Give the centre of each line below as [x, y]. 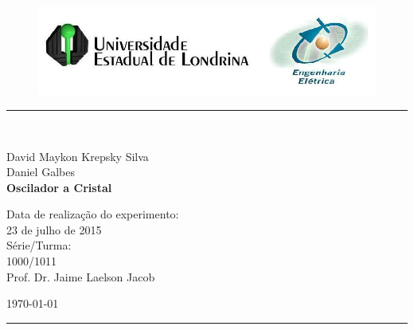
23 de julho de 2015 [54, 229]
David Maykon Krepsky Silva [78, 156]
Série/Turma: [39, 245]
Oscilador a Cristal [59, 187]
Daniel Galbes [41, 172]
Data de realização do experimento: [93, 214]
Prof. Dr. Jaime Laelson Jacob [81, 276]
